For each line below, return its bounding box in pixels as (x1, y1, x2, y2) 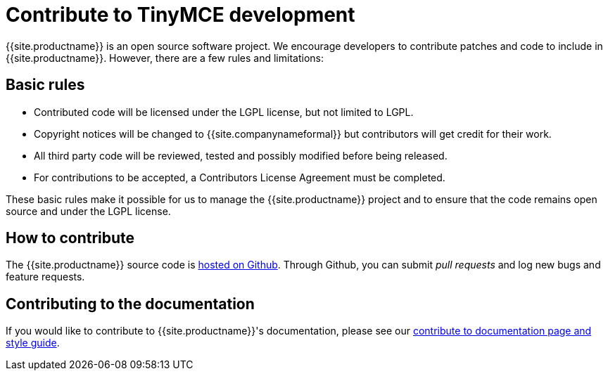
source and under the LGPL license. (6, 205, 171, 217)
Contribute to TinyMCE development (6, 3, 355, 27)
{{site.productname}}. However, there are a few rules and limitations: (6, 51, 324, 64)
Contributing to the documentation (6, 294, 255, 313)
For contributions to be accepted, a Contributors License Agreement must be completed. (34, 171, 445, 183)
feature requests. (6, 271, 85, 283)
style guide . (6, 337, 60, 349)
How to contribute (6, 229, 135, 247)
